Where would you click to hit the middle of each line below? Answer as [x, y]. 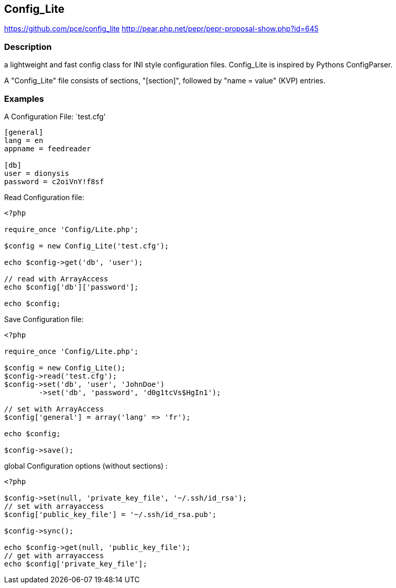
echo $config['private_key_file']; [76, 564]
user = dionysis [37, 173]
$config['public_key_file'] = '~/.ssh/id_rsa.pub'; [111, 514]
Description [28, 47]
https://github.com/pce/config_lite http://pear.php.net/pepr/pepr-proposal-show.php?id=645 [161, 29]
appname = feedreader [48, 148]
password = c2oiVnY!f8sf [54, 181]
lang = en [24, 140]
